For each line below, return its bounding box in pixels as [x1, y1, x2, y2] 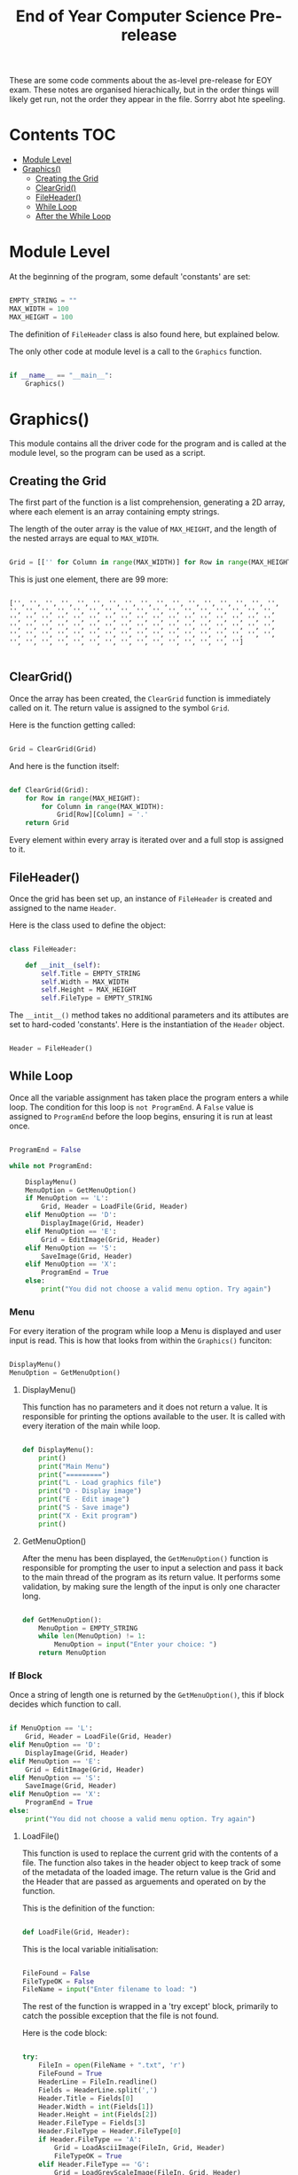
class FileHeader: [9, 945, 77, 954]
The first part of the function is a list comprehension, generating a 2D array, [9, 497, 286, 507]
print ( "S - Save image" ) [38, 1504, 130, 1512]
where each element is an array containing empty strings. [9, 506, 220, 517]
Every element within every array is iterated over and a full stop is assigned [9, 835, 284, 845]
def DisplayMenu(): [21, 1445, 95, 1454]
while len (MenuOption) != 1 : [38, 1632, 146, 1641]
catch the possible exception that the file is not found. [21, 2011, 219, 2022]
